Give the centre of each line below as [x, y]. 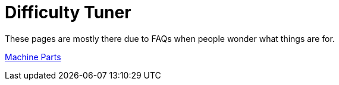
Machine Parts [33, 57]
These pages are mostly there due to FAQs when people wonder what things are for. [170, 38]
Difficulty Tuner [68, 12]
